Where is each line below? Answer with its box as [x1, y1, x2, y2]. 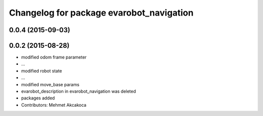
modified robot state [21, 68, 62, 74]
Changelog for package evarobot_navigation [9, 7, 194, 18]
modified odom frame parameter [21, 54, 87, 60]
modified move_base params [21, 81, 80, 87]
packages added [21, 95, 55, 101]
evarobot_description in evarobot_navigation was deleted [21, 88, 136, 95]
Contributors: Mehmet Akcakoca [21, 102, 87, 108]
